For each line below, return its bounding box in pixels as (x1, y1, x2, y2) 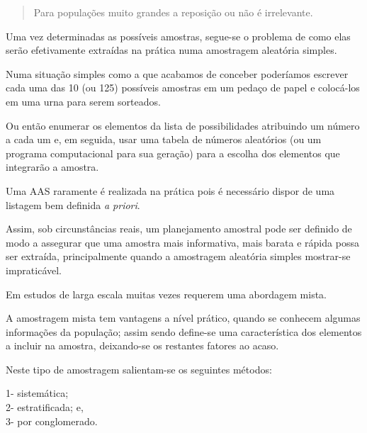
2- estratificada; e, (6, 400, 84, 415)
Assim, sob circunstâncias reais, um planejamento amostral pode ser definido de (6, 221, 352, 236)
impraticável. (6, 262, 62, 277)
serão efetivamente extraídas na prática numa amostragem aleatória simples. (6, 43, 337, 57)
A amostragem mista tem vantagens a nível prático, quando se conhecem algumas (6, 310, 361, 325)
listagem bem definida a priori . (6, 197, 140, 212)
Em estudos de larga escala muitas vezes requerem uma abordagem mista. (6, 286, 327, 301)
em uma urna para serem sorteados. (6, 94, 161, 108)
